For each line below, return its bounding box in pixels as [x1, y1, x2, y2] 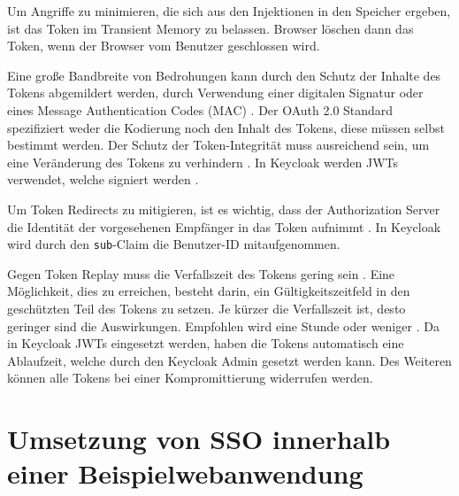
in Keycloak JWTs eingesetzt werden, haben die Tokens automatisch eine [7, 334, 404, 353]
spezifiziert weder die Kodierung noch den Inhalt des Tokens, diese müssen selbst [7, 118, 445, 136]
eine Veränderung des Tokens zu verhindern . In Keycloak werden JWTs [7, 152, 399, 171]
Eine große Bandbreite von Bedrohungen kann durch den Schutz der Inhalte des [7, 66, 441, 84]
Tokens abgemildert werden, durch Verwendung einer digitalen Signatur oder [7, 83, 424, 102]
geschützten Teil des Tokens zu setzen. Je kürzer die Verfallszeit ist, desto [7, 298, 406, 317]
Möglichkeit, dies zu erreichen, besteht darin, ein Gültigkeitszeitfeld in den [7, 282, 410, 300]
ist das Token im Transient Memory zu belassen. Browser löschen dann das [7, 19, 414, 37]
